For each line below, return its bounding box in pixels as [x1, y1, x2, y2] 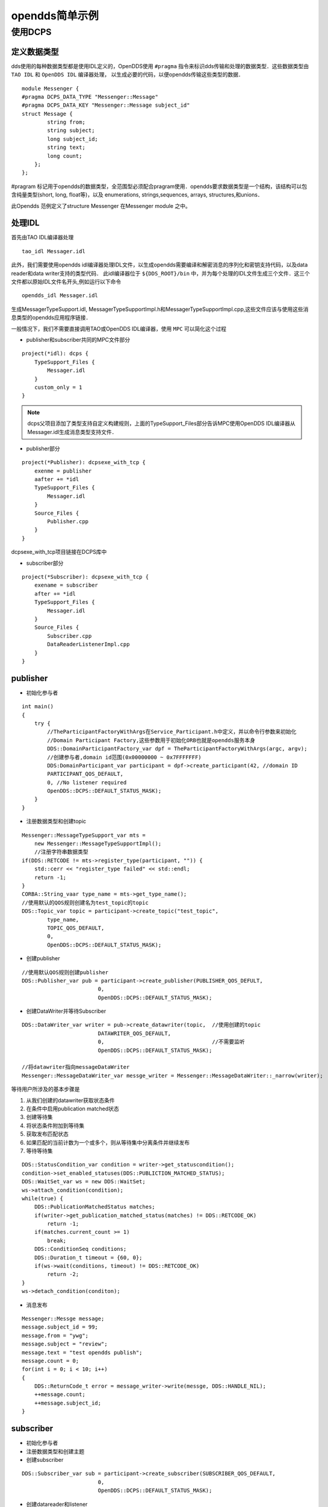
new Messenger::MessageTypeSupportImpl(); [34, 840, 162, 847]
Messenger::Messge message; [22, 1315, 105, 1322]
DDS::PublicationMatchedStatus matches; [34, 1203, 156, 1210]
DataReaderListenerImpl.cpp [47, 641, 130, 648]
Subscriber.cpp [47, 632, 92, 639]
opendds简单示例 [11, 9, 99, 22]
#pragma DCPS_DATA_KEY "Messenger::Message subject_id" [22, 102, 190, 109]
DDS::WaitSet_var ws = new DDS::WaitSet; [22, 1178, 146, 1185]
